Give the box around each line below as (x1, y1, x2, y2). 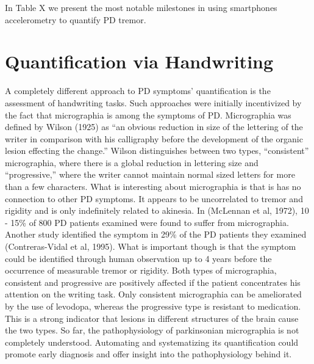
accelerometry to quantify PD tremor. (5, 13, 146, 26)
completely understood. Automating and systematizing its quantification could (5, 335, 299, 348)
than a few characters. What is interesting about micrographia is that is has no (5, 180, 301, 193)
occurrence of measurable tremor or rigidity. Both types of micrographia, (5, 264, 277, 277)
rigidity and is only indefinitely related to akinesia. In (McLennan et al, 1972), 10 (5, 204, 309, 217)
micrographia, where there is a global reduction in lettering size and (5, 156, 259, 169)
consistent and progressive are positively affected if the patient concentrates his (5, 275, 301, 288)
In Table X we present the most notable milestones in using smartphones (5, 1, 277, 13)
